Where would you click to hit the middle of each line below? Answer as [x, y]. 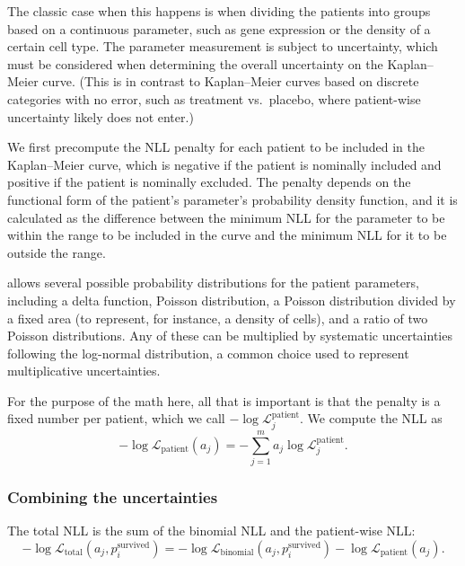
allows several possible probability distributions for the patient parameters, [213, 283]
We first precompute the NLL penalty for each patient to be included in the [216, 147]
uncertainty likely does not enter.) [101, 116]
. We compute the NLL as [371, 418]
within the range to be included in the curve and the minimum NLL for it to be [227, 235]
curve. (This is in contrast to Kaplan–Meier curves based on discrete [231, 81]
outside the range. [57, 252]
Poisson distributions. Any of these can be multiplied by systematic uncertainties [230, 336]
